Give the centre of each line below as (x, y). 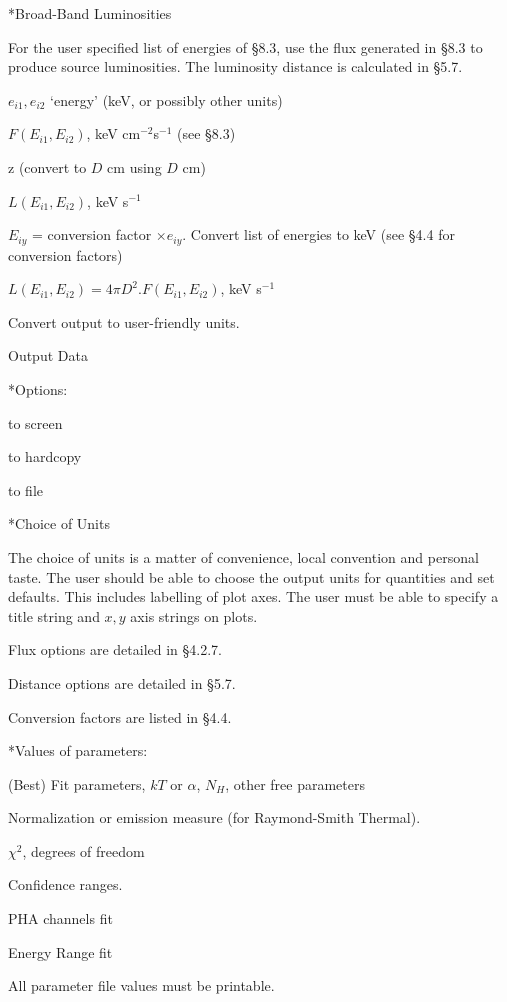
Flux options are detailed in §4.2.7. (115, 649)
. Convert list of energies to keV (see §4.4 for (318, 234)
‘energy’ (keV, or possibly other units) (166, 99)
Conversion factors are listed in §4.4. (120, 716)
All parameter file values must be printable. (141, 985)
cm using (134, 166)
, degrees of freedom (83, 850)
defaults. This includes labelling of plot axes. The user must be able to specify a (253, 596)
